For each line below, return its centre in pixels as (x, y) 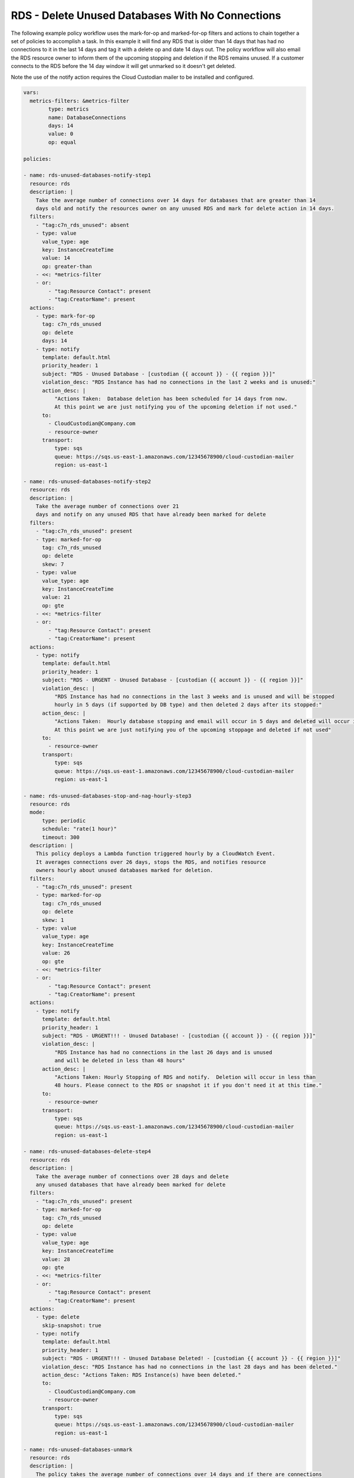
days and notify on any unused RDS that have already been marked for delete (151, 515)
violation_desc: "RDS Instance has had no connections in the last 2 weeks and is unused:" (179, 382)
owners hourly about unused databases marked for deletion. (124, 870)
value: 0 (61, 134)
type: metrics (68, 109)
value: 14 (56, 258)
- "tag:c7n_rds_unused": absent (83, 225)
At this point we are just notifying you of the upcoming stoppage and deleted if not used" (193, 730)
